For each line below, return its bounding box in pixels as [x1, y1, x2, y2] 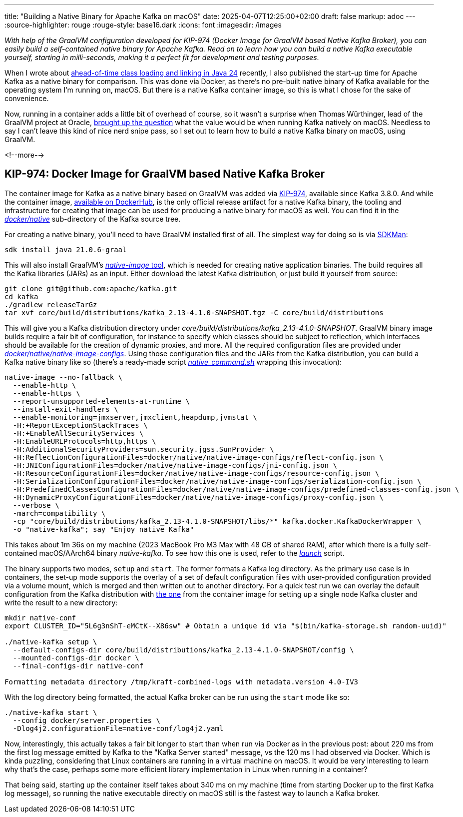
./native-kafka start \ [4, 708, 97, 716]
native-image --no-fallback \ [4, 373, 123, 381]
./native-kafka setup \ [4, 637, 97, 646]
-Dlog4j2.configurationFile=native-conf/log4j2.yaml [12, 724, 224, 732]
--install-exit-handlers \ [12, 405, 118, 413]
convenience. [4, 94, 49, 103]
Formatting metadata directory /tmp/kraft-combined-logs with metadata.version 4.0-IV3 [4, 677, 359, 686]
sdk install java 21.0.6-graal [4, 245, 127, 254]
